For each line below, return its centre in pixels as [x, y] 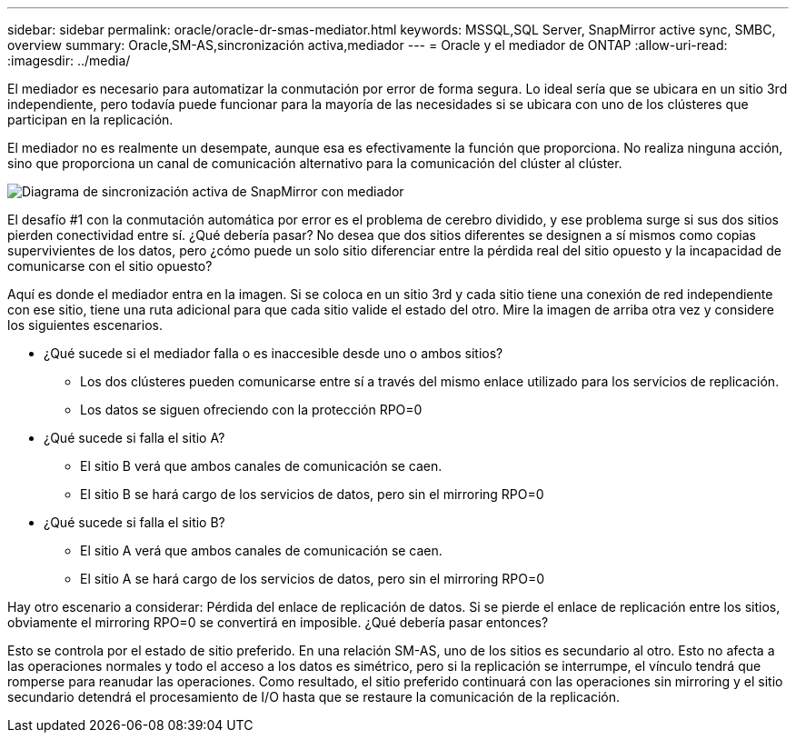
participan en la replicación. [90, 120]
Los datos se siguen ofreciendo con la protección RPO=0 [251, 410]
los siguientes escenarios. [85, 325]
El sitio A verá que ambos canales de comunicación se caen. [261, 550]
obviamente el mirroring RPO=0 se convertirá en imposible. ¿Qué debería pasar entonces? [278, 622]
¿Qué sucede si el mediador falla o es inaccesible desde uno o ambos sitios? [274, 353]
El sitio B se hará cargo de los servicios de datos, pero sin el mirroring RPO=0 [312, 494]
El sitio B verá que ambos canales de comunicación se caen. [261, 466]
